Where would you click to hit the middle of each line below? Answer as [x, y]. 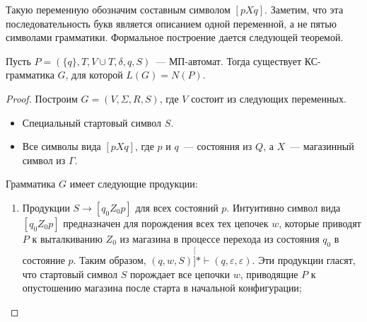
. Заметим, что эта [304, 9]
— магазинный [322, 146]
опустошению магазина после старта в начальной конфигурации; [162, 288]
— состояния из [218, 146]
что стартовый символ [70, 274]
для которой [97, 75]
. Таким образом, [110, 259]
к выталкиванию [67, 238]
